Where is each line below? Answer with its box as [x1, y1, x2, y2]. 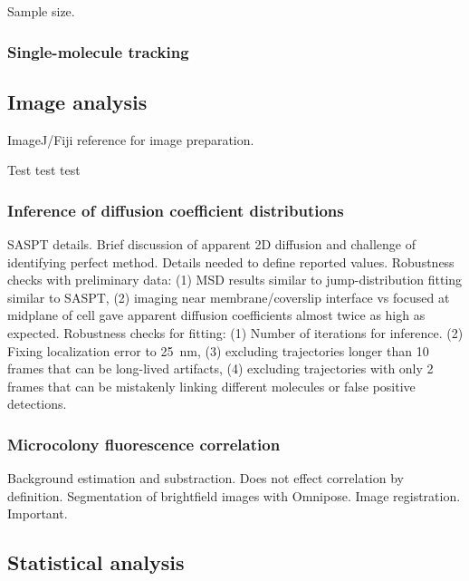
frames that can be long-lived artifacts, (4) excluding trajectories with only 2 [7, 359, 434, 378]
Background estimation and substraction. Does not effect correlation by [7, 469, 404, 488]
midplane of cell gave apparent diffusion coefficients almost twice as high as [7, 305, 426, 324]
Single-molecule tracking [7, 40, 189, 63]
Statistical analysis [7, 548, 185, 576]
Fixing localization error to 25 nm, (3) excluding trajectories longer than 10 [7, 341, 429, 360]
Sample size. [7, 2, 75, 20]
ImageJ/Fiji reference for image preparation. [7, 130, 254, 149]
